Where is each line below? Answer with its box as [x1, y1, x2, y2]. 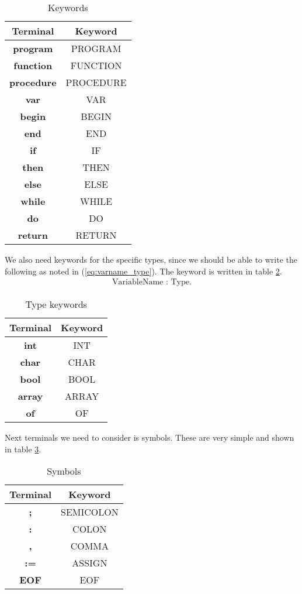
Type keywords [25, 297, 87, 311]
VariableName [112, 278, 164, 287]
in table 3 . [5, 442, 41, 455]
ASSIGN [72, 556, 107, 570]
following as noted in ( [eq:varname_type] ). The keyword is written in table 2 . [5, 265, 282, 277]
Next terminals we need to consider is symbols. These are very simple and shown [5, 431, 294, 444]
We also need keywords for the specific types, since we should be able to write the [5, 253, 298, 265]
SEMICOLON [60, 505, 119, 519]
